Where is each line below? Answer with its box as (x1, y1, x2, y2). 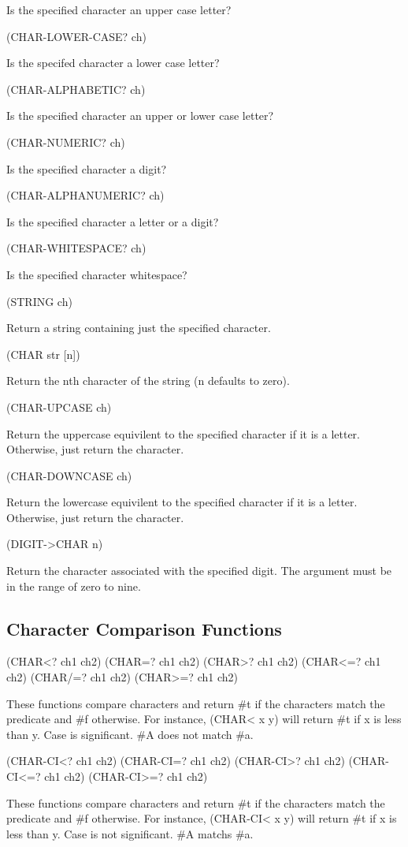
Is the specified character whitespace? (6, 266, 187, 282)
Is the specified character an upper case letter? (6, 2, 232, 17)
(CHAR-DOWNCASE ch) (6, 467, 132, 483)
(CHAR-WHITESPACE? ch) (6, 240, 147, 256)
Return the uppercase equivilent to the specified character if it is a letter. (6, 425, 360, 442)
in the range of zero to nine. (6, 577, 141, 594)
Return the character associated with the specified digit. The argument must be (6, 562, 392, 579)
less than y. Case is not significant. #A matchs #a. (6, 825, 254, 841)
